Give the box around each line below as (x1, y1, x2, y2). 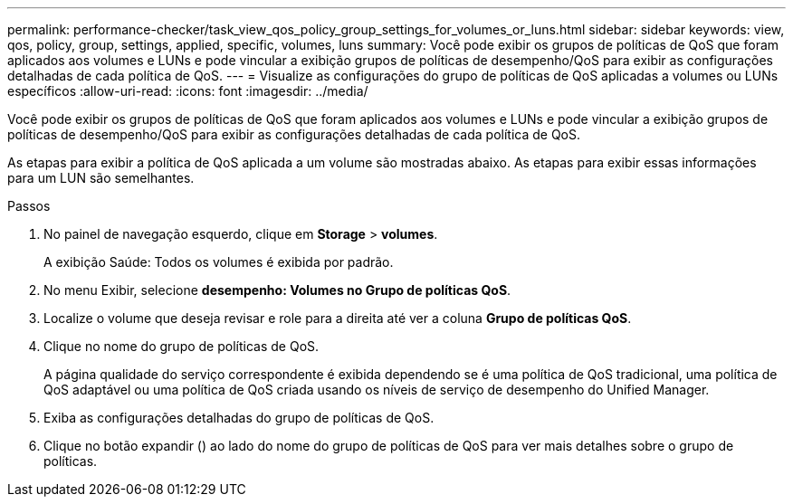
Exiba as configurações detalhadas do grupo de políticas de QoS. (43, 410, 435, 425)
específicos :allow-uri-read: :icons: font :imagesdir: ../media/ (7, 83, 368, 99)
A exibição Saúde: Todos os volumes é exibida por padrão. (43, 254, 394, 270)
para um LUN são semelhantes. (7, 170, 195, 185)
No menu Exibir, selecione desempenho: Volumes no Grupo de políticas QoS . (43, 282, 511, 298)
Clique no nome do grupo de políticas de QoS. (43, 338, 320, 354)
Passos (7, 198, 51, 214)
